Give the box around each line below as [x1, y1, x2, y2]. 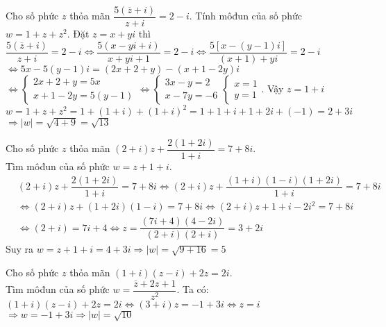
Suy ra [6, 242, 34, 256]
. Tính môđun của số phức [189, 8, 302, 23]
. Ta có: [176, 282, 209, 296]
